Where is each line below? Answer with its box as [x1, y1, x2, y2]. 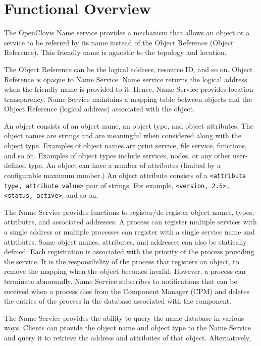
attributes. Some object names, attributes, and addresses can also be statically [4, 236, 247, 247]
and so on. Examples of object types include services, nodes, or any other [4, 150, 231, 160]
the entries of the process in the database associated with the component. [4, 296, 232, 306]
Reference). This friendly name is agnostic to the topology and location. [4, 47, 227, 57]
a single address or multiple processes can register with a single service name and [4, 226, 255, 237]
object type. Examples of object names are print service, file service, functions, [4, 140, 247, 151]
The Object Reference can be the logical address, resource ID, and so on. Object [4, 64, 253, 74]
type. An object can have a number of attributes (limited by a [28, 160, 221, 170]
